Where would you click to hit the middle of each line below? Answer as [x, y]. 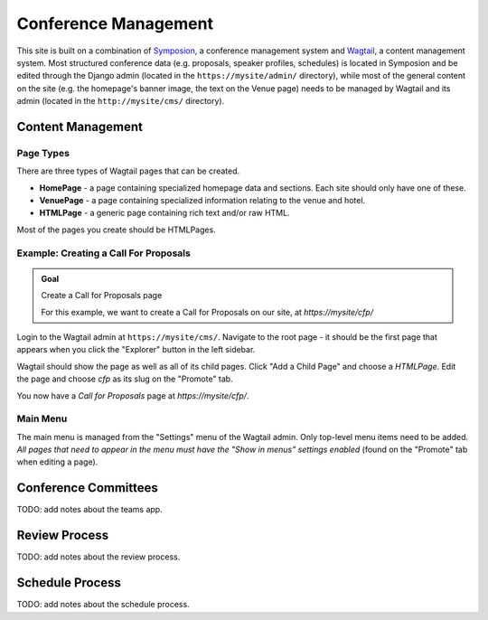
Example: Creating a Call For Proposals [104, 253]
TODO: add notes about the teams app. [89, 510]
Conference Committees [87, 488]
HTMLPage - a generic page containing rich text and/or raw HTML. [164, 213]
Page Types [43, 153]
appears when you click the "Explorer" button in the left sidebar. [136, 350]
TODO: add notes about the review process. [99, 557]
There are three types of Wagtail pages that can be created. [128, 171]
